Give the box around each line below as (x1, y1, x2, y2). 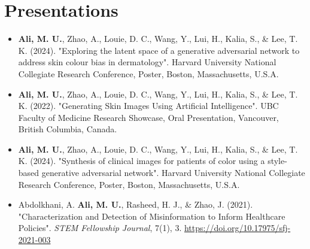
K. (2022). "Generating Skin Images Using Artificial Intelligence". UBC (18, 99, 279, 112)
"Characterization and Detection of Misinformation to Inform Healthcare (18, 209, 285, 222)
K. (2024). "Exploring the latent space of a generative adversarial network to (18, 44, 300, 56)
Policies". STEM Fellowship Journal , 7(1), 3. (18, 221, 182, 234)
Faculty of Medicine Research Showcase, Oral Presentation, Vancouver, (18, 111, 279, 123)
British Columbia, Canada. (18, 123, 117, 135)
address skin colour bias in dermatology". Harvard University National (18, 56, 276, 68)
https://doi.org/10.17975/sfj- (184, 221, 291, 234)
